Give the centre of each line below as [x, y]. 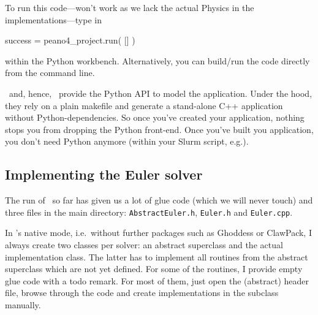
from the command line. [50, 73]
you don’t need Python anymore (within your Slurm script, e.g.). [127, 141]
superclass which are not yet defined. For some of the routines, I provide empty [154, 269]
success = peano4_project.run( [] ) [70, 40]
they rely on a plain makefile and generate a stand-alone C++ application [144, 105]
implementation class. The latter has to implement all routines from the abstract [157, 256]
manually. [23, 304]
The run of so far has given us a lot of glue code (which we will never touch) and [159, 200]
